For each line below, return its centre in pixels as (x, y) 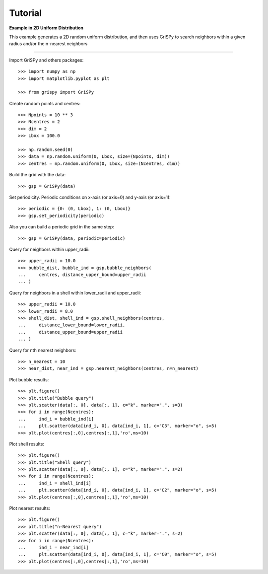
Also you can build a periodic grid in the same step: (62, 227)
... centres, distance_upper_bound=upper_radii (82, 275)
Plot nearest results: (30, 508)
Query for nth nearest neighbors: (43, 350)
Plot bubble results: (29, 379)
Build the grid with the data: (37, 175)
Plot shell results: (27, 444)
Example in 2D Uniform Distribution (46, 28)
